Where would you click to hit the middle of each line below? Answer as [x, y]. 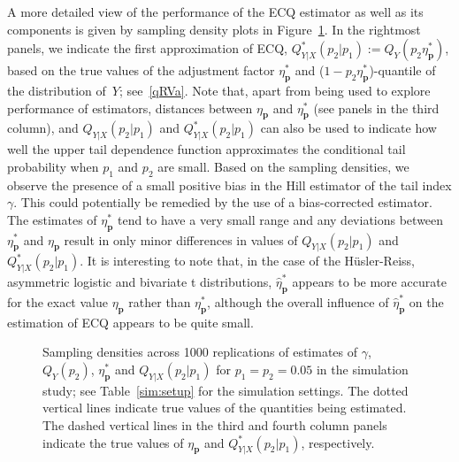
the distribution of [57, 90]
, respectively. [338, 442]
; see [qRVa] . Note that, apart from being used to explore [275, 90]
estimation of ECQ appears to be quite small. [130, 322]
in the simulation [362, 369]
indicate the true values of [113, 442]
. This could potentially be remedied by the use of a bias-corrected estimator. [223, 202]
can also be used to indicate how [348, 128]
